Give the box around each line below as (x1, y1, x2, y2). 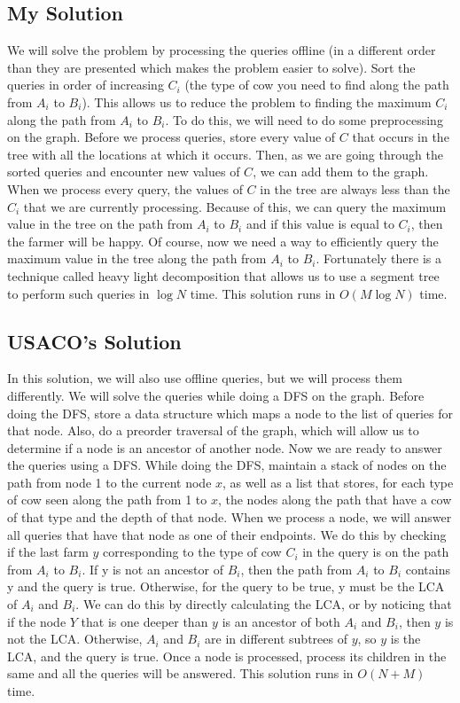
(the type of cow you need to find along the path (184, 75, 449, 94)
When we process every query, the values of (7, 179, 243, 198)
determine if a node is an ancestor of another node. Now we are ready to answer (7, 438, 442, 457)
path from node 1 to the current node (7, 473, 212, 491)
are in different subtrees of (205, 629, 347, 648)
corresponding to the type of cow (103, 543, 282, 561)
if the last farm (7, 543, 89, 561)
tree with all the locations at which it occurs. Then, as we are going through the (7, 145, 443, 163)
